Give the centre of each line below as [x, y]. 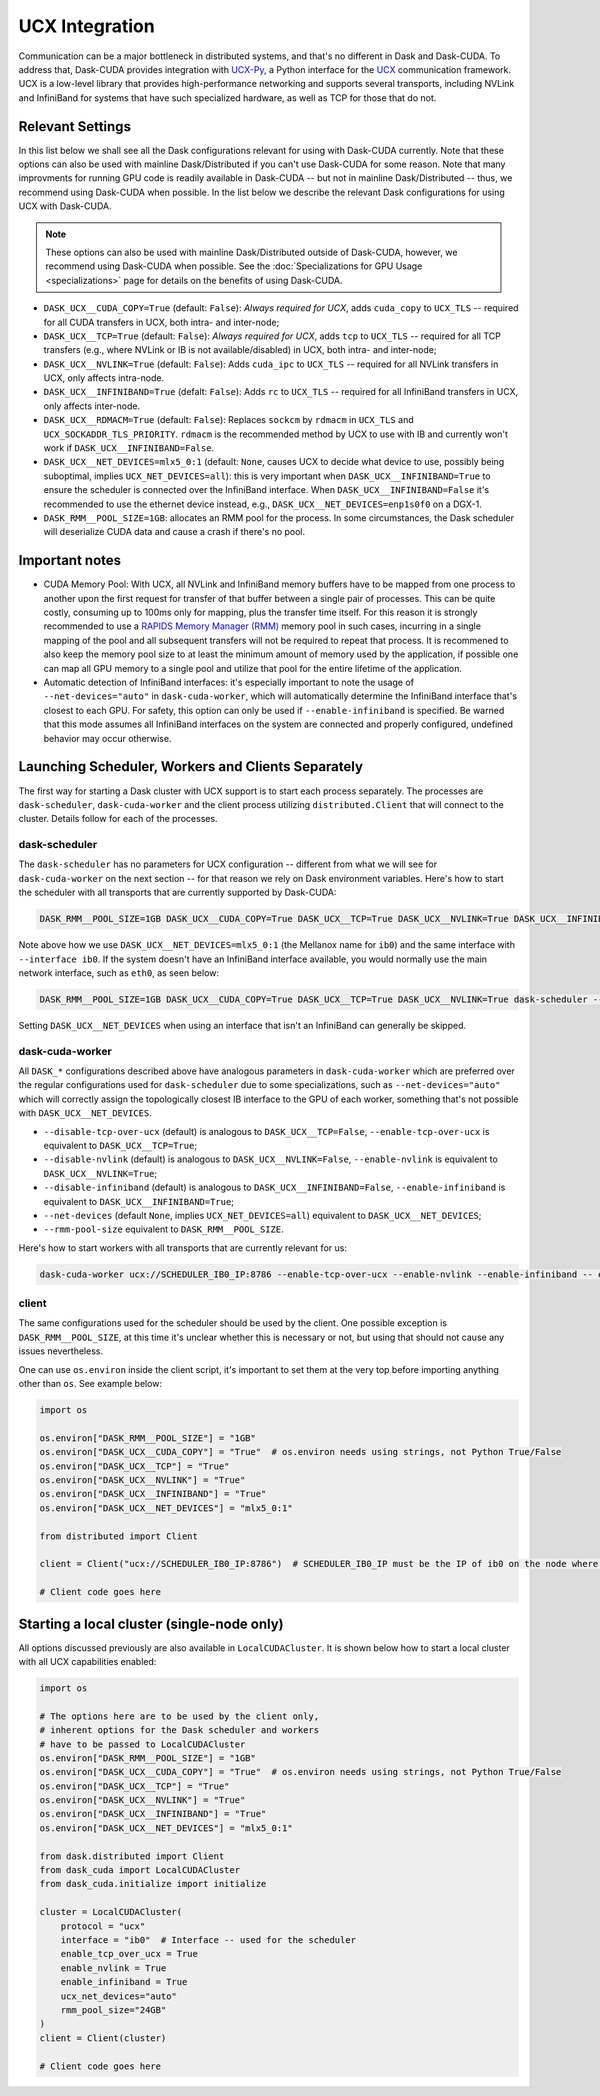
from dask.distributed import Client [132, 1856]
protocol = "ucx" [103, 1926]
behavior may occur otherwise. [107, 738]
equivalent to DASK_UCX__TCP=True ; [120, 1146]
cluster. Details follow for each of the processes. [118, 819]
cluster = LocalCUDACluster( [111, 1912]
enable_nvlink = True [113, 1968]
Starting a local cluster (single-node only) [151, 1623]
